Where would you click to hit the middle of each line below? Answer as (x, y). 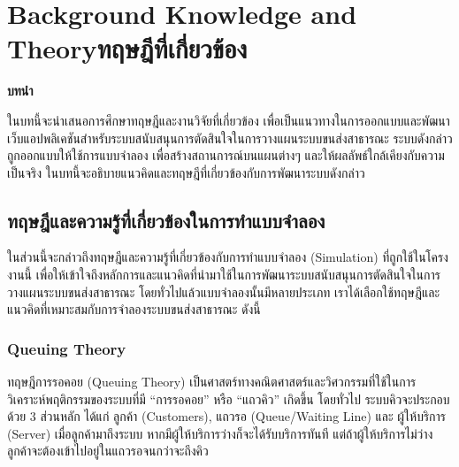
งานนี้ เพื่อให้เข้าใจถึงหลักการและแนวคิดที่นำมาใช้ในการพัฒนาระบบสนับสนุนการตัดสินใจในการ (224, 275)
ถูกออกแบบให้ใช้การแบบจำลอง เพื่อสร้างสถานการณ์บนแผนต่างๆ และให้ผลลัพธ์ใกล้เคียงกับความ (226, 155)
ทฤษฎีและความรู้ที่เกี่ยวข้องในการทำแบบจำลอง (166, 220)
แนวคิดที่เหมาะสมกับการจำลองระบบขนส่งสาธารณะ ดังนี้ (134, 309)
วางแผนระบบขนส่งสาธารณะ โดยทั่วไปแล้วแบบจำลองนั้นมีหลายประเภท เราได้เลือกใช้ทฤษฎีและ (224, 291)
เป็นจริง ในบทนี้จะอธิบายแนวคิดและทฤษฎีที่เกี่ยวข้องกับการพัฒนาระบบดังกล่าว (186, 172)
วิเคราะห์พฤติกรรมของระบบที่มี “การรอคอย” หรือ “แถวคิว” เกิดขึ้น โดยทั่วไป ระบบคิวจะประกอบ (229, 398)
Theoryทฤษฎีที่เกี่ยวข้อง (127, 48)
